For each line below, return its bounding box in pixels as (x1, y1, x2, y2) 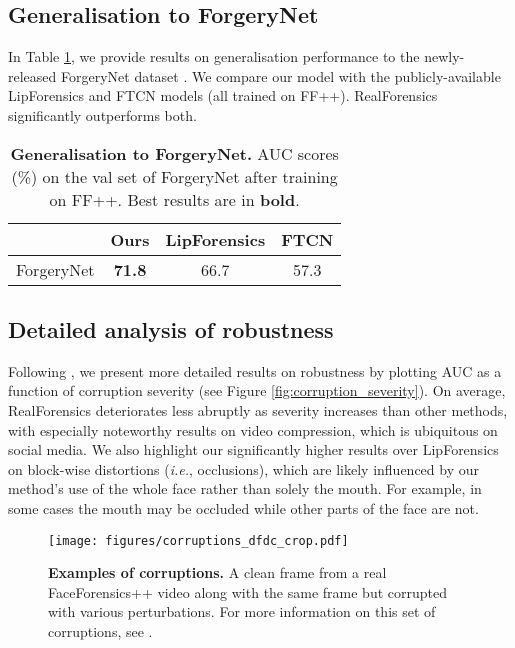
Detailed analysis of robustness (8, 313, 334, 344)
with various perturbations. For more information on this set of (48, 601, 436, 622)
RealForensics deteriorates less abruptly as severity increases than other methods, (8, 399, 508, 420)
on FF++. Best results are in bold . (49, 187, 300, 211)
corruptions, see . (48, 620, 153, 641)
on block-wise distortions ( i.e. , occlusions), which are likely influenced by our (8, 458, 479, 479)
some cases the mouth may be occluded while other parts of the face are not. (8, 497, 479, 518)
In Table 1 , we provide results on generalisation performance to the (8, 46, 420, 67)
